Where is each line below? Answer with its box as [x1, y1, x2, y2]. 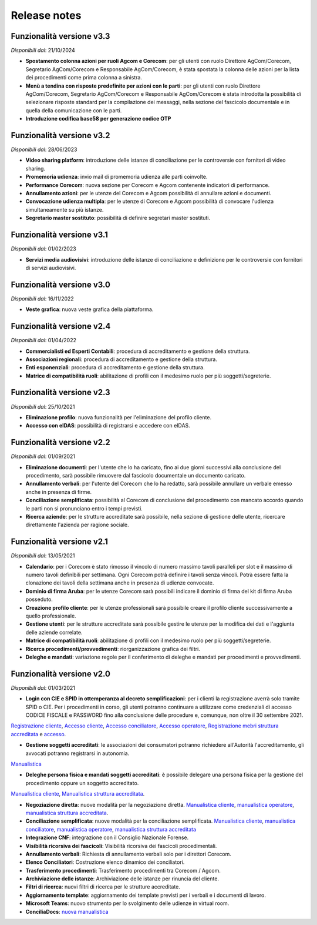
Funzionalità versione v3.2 [11, 131, 111, 141]
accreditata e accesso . [11, 730, 66, 737]
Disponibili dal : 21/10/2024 [11, 47, 76, 54]
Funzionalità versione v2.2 [11, 438, 111, 448]
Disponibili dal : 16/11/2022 [11, 295, 75, 302]
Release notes [11, 9, 82, 22]
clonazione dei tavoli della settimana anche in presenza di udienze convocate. [25, 579, 214, 586]
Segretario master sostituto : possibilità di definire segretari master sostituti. [25, 215, 211, 222]
